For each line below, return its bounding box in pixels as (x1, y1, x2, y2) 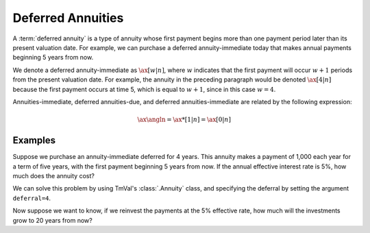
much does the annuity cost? (12, 171, 95, 180)
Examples (12, 134, 56, 147)
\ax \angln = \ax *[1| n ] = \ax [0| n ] (137, 116, 231, 123)
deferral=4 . (12, 194, 51, 202)
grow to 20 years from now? (12, 216, 92, 224)
